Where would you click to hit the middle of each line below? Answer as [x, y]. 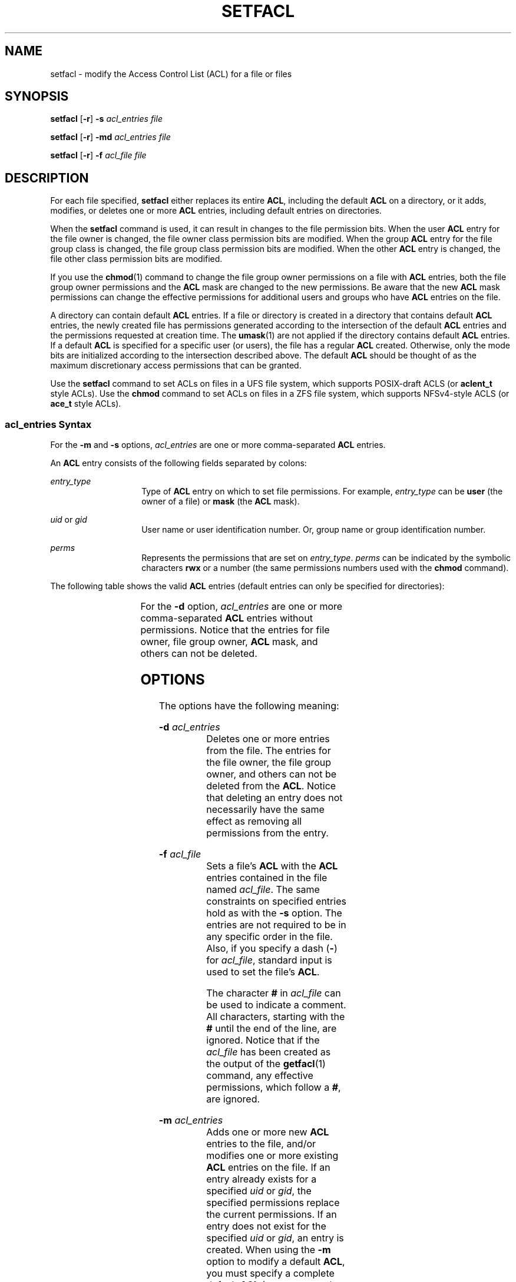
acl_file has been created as [269, 1052]
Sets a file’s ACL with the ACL [272, 866]
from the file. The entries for [269, 750]
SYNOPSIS [37, 97]
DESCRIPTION [47, 178]
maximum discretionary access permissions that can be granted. [176, 366]
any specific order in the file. [269, 936]
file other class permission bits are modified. [136, 259]
